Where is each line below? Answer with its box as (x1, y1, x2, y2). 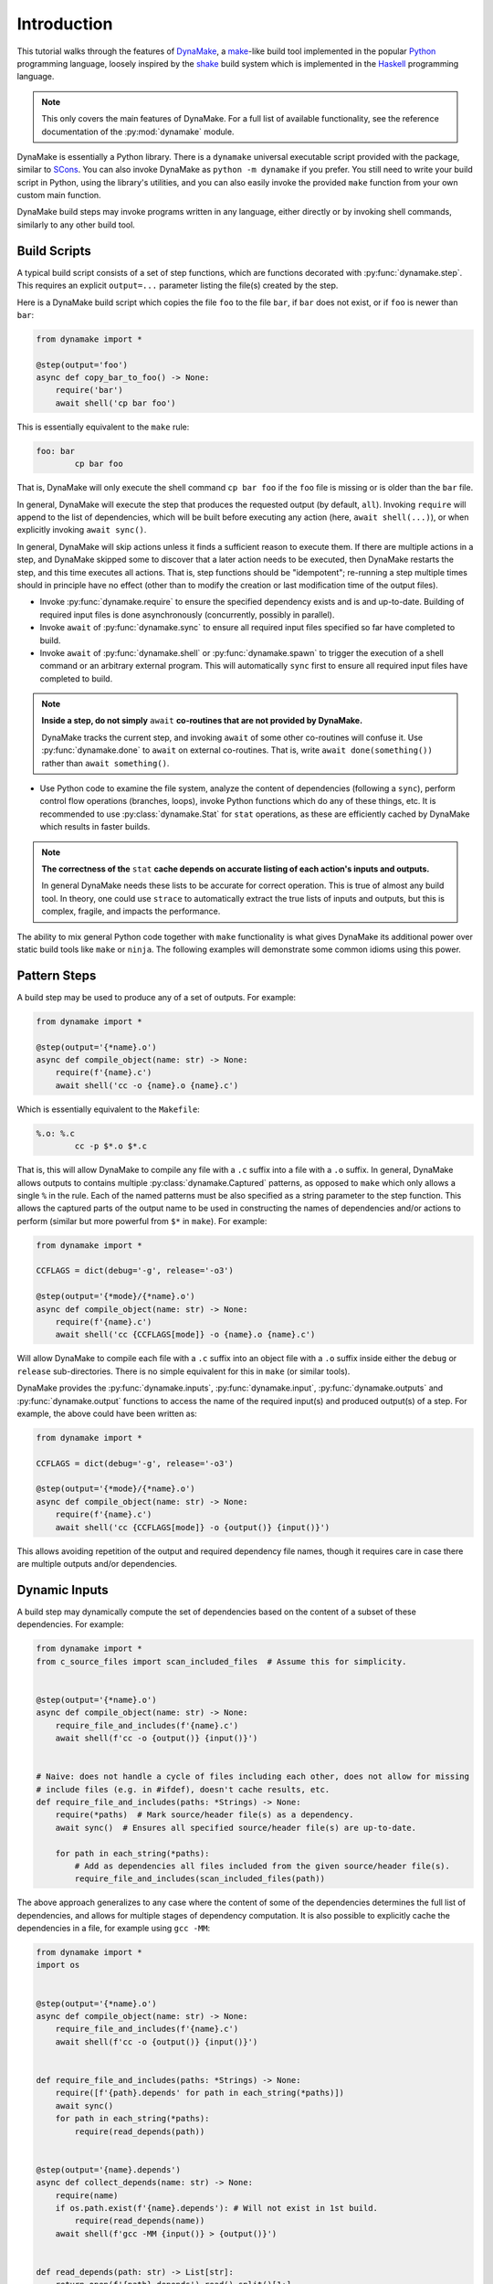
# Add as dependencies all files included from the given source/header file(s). (74, 1860, 451, 1871)
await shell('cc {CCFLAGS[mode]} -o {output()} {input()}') (55, 1522, 330, 1532)
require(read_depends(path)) (74, 2126, 205, 2137)
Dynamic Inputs (16, 1581, 109, 1598)
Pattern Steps (16, 968, 97, 983)
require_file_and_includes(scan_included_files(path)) (74, 1874, 326, 1884)
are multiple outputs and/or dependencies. (16, 1559, 178, 1570)
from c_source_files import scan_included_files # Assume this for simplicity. (36, 1656, 407, 1666)
